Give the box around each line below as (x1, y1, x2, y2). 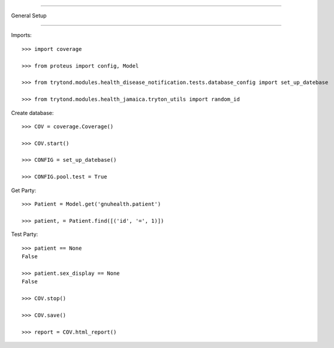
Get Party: (11, 186, 37, 194)
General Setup (11, 12, 47, 19)
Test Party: (11, 231, 38, 238)
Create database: (11, 109, 54, 116)
